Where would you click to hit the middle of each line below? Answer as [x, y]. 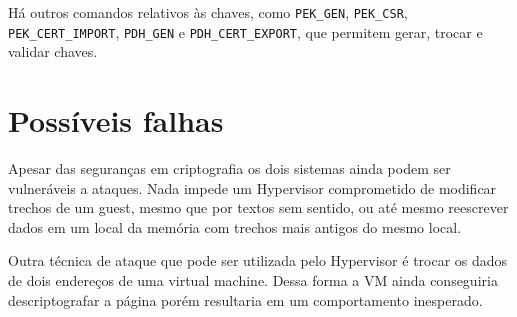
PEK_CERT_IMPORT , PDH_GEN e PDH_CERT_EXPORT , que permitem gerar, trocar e [245, 31]
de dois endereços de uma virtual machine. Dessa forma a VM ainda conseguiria [253, 280]
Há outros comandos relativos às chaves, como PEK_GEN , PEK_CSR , [208, 12]
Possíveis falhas [116, 120]
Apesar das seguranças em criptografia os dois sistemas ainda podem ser [229, 168]
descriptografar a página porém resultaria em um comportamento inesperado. [245, 299]
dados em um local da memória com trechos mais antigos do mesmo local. [235, 226]
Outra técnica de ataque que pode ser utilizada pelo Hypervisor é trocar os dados [258, 260]
